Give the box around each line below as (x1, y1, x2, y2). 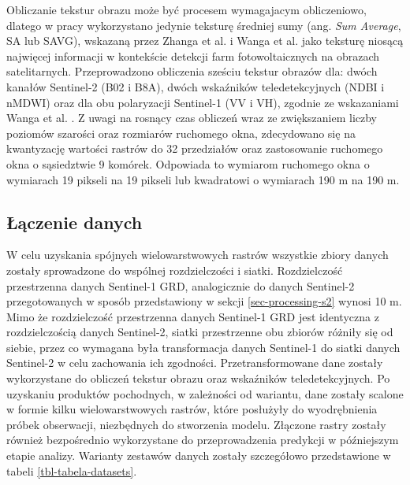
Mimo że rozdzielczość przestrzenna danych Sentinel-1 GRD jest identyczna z (6, 308, 379, 324)
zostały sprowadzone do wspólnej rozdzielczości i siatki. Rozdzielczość (6, 261, 343, 278)
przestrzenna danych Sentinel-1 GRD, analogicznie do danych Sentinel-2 (6, 277, 355, 294)
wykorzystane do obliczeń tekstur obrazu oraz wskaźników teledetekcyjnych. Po (6, 370, 390, 387)
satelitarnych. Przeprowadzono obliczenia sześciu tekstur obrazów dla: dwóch (6, 63, 378, 80)
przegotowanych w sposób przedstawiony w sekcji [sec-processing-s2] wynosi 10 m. (6, 293, 402, 309)
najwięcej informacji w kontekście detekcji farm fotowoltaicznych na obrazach (6, 47, 380, 64)
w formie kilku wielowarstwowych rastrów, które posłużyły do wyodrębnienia (6, 401, 378, 417)
